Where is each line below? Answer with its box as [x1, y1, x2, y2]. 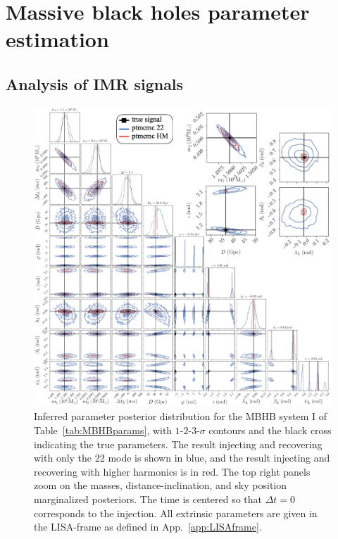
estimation [6, 25, 109, 53]
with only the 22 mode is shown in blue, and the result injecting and [34, 450, 330, 465]
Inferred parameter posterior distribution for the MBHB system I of [34, 409, 327, 424]
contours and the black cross [208, 423, 332, 438]
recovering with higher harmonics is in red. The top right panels [34, 464, 311, 478]
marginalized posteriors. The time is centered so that [34, 492, 262, 506]
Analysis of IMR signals [6, 72, 184, 94]
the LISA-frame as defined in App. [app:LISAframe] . [34, 519, 262, 534]
